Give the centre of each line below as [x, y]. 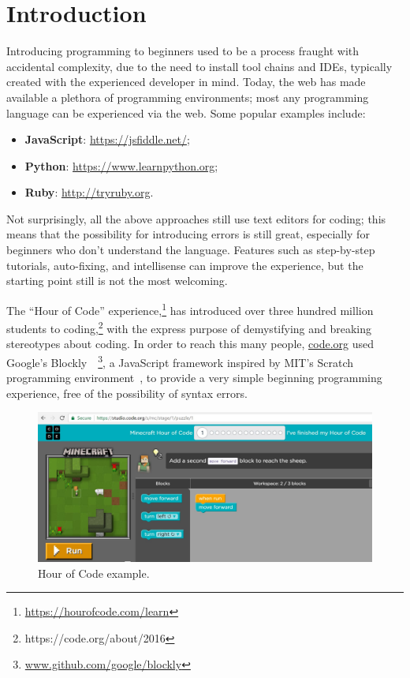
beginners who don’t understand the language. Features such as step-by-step [191, 250]
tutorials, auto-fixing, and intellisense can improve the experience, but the [185, 265]
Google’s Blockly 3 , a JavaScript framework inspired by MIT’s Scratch [180, 361]
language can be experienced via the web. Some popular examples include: [186, 112]
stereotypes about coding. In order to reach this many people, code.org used [190, 344]
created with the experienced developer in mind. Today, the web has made [186, 82]
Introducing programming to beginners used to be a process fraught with [183, 51]
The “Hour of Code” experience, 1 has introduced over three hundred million [190, 309]
